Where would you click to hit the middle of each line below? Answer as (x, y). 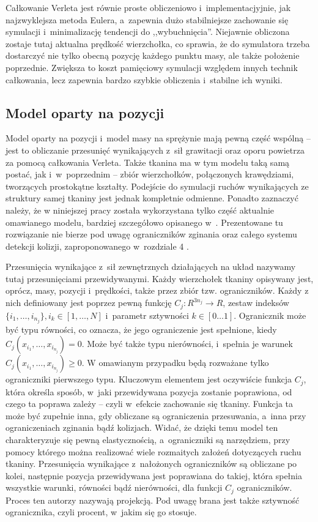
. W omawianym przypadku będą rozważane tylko (175, 363)
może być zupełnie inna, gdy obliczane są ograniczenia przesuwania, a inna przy (156, 415)
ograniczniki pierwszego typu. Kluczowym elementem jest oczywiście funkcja (149, 379)
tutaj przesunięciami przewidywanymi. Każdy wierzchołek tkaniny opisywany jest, (160, 278)
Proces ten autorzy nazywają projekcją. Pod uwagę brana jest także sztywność (153, 500)
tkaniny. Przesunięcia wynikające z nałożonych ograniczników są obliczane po (151, 464)
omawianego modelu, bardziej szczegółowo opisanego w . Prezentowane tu (144, 222)
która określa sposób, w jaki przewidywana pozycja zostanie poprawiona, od (149, 391)
